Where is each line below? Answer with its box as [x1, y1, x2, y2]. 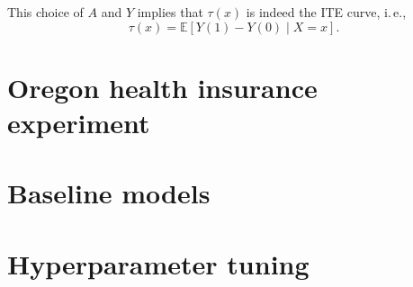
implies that [137, 3, 203, 21]
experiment [7, 103, 150, 140]
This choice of [7, 3, 84, 21]
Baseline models [7, 175, 211, 211]
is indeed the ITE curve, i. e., [246, 3, 407, 21]
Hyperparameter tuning [7, 245, 310, 282]
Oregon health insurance [7, 68, 318, 105]
